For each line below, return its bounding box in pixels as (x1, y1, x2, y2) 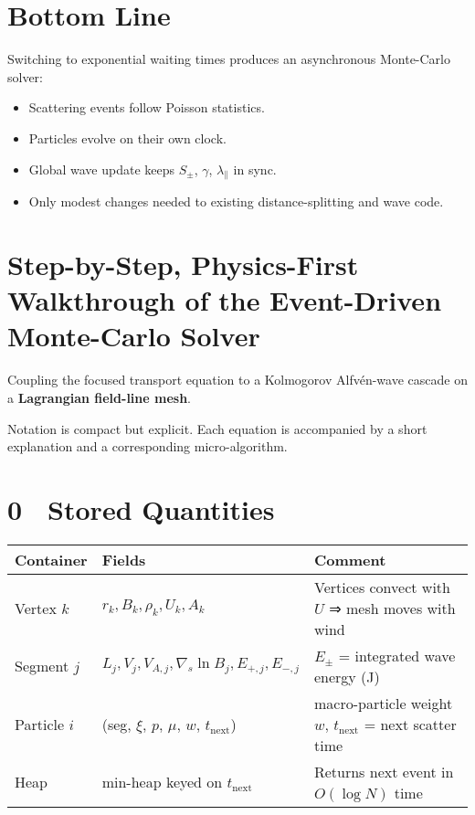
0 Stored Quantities (7, 490, 275, 527)
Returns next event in (313, 760, 454, 782)
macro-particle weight (313, 692, 453, 714)
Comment (313, 548, 386, 570)
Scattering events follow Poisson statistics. (28, 98, 265, 117)
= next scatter (364, 713, 457, 735)
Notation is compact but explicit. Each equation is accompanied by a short (7, 418, 427, 438)
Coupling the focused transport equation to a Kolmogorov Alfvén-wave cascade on (7, 370, 468, 389)
